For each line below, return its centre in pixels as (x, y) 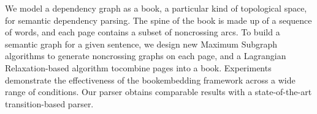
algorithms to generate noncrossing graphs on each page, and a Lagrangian (146, 56)
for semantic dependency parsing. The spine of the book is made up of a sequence (158, 20)
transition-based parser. (49, 103)
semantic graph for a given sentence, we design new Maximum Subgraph (141, 44)
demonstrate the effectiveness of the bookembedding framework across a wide (150, 80)
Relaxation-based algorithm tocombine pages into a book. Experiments (138, 67)
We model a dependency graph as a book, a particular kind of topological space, (156, 8)
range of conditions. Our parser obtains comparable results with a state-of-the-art (158, 92)
